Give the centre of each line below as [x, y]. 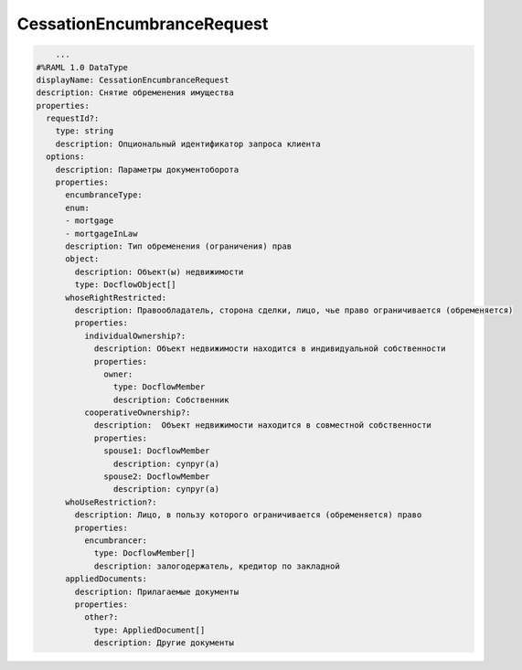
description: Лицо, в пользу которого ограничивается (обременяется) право [248, 515]
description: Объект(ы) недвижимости [159, 271]
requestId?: [73, 118]
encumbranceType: [104, 195]
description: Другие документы [164, 643]
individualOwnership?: [135, 335]
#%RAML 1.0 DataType [82, 67]
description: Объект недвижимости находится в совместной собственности [262, 425]
